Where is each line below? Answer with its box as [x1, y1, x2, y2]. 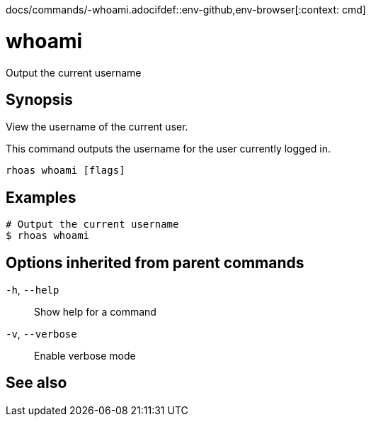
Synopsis [6, 90, 73, 109]
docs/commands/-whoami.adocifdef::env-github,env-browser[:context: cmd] [6, 4, 366, 16]
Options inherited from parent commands [6, 253, 304, 272]
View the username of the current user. [6, 121, 188, 133]
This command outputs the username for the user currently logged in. [6, 143, 331, 155]
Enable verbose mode [34, 350, 136, 362]
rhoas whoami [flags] [6, 165, 125, 177]
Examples [6, 188, 76, 206]
